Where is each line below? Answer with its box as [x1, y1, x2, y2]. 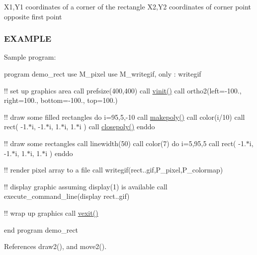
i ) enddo [45, 148, 73, 158]
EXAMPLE [4, 32, 52, 45]
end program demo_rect [4, 224, 79, 235]
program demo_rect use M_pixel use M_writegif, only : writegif [4, 69, 201, 79]
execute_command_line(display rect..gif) [4, 191, 130, 201]
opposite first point [4, 11, 62, 21]
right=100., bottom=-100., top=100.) [4, 95, 118, 105]
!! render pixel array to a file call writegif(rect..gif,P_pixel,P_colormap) [4, 165, 223, 175]
